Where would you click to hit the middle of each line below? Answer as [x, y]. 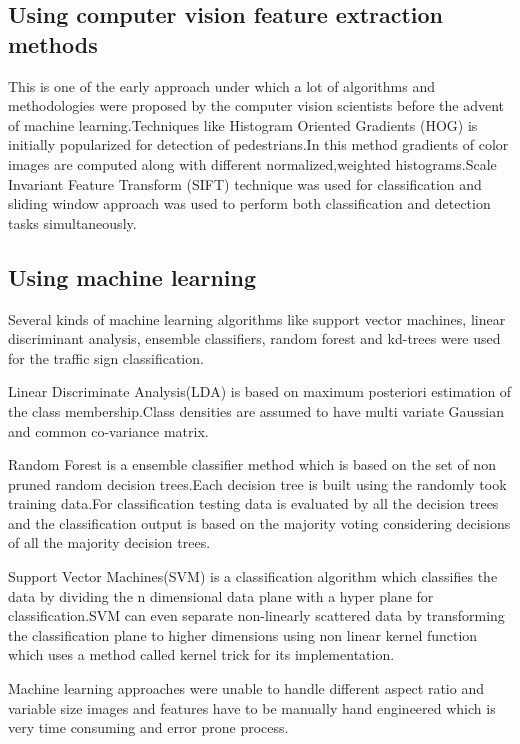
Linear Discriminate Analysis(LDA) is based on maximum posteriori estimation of [260, 391]
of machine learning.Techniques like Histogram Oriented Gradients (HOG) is [243, 124]
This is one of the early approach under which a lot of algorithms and [222, 85]
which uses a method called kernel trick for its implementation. [201, 654]
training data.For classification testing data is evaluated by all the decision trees [253, 503]
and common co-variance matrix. [108, 430]
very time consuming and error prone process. [148, 727]
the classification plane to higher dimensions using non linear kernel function [243, 634]
